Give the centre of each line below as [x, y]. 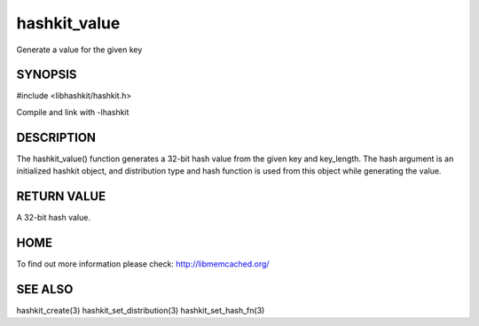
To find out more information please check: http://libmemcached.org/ [143, 264]
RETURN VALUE [61, 196]
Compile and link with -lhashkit [73, 112]
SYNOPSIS [47, 75]
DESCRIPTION [56, 137]
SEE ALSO [45, 289]
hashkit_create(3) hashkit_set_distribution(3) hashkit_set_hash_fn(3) [141, 310]
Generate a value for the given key [79, 50]
